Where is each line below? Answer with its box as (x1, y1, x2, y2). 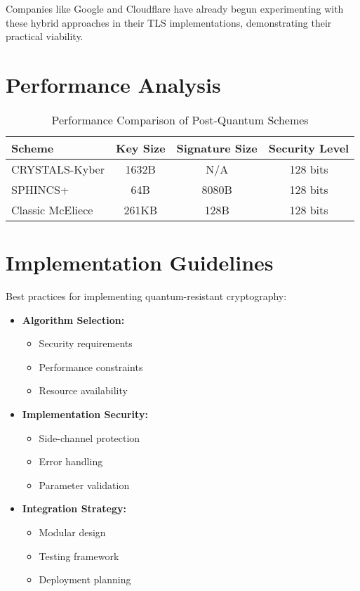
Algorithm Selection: (22, 312, 125, 327)
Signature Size (176, 139, 258, 156)
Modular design (39, 524, 106, 539)
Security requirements (39, 336, 133, 351)
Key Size (115, 139, 166, 156)
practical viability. (6, 29, 84, 44)
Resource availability (39, 383, 128, 398)
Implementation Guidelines (6, 248, 274, 277)
